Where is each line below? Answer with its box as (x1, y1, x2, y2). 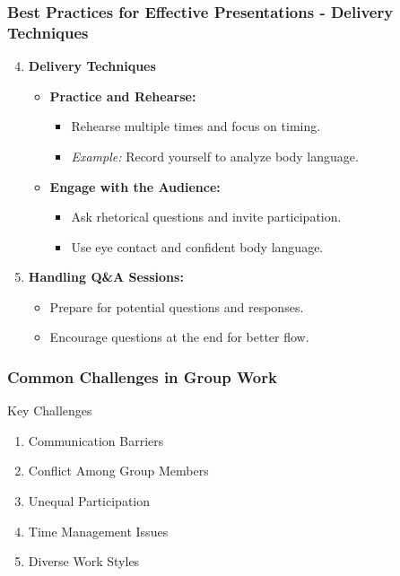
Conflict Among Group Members (28, 461, 209, 480)
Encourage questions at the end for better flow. (49, 327, 309, 346)
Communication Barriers (28, 431, 164, 449)
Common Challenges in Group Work (7, 366, 277, 388)
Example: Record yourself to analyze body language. (71, 146, 359, 165)
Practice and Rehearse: (49, 86, 196, 105)
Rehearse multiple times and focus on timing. (71, 117, 321, 135)
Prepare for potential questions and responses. (49, 297, 304, 316)
